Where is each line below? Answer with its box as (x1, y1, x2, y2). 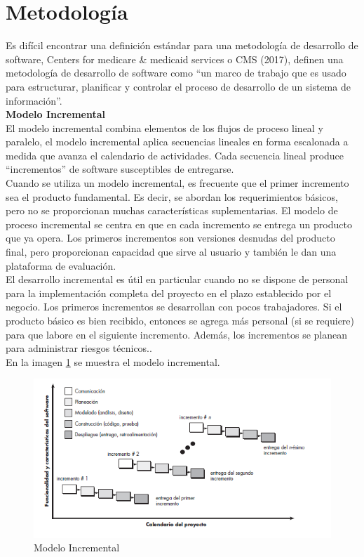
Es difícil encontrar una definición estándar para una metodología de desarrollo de (6, 38, 358, 53)
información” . (6, 93, 62, 107)
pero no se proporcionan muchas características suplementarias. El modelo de (6, 203, 338, 218)
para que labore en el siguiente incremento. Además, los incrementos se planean (6, 327, 347, 341)
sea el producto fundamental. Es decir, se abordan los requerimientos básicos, (6, 189, 338, 204)
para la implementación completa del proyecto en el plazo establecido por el (6, 285, 332, 300)
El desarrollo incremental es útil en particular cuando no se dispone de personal (6, 272, 349, 287)
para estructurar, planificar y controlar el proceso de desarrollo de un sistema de (6, 79, 351, 93)
